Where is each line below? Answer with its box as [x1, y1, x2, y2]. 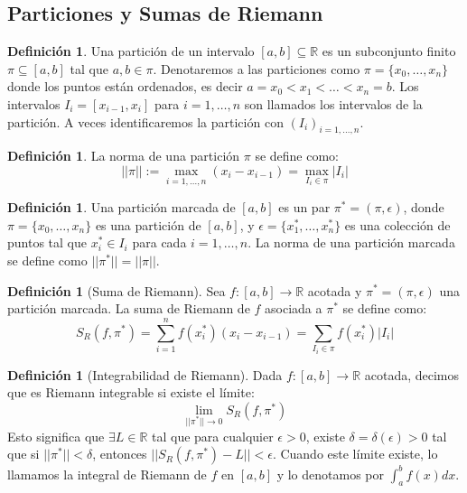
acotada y [307, 281, 362, 300]
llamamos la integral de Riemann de [7, 464, 207, 483]
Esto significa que [7, 426, 105, 445]
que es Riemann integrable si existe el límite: [7, 383, 255, 402]
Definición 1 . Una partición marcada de [7, 198, 236, 217]
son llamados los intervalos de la [244, 94, 423, 113]
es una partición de [95, 215, 201, 234]
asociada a [265, 299, 322, 318]
